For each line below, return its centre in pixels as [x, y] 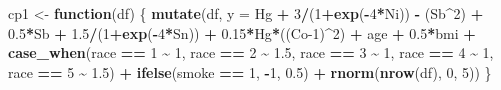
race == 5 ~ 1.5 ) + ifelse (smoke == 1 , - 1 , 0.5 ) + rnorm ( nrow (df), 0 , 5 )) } [250, 71]
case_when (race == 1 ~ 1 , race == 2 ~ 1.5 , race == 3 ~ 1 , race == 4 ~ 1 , [251, 52]
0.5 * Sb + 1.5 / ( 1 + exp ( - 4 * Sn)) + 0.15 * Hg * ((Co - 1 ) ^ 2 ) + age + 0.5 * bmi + [242, 32]
